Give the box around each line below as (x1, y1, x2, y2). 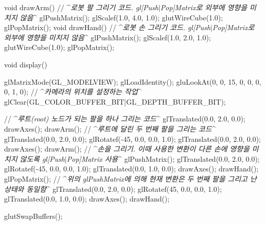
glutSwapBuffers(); (4, 210, 63, 221)
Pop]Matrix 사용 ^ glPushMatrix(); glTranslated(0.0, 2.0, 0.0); (67, 153, 260, 164)
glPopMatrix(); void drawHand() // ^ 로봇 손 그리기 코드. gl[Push (4, 22, 211, 33)
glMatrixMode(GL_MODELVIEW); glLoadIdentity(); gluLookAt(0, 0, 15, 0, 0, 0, (4, 76, 261, 87)
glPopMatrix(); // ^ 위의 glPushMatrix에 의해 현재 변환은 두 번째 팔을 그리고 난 (4, 173, 257, 184)
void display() (4, 59, 48, 69)
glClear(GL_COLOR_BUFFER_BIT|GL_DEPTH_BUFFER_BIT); (4, 96, 226, 107)
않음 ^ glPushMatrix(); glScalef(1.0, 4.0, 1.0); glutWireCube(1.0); (19, 12, 223, 22)
